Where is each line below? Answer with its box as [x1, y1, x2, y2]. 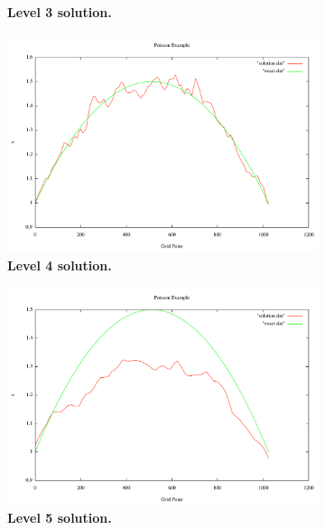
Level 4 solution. [7, 255, 112, 274]
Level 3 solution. [7, 3, 112, 21]
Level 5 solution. [7, 508, 112, 527]
